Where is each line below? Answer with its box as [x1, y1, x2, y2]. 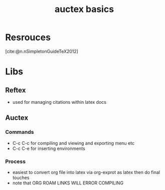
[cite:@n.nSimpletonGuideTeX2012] [5, 48, 79, 54]
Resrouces [5, 32, 51, 43]
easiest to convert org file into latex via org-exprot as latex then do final [12, 169, 160, 175]
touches [12, 174, 30, 180]
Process [5, 158, 26, 165]
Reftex [5, 86, 26, 94]
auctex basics [54, 4, 114, 15]
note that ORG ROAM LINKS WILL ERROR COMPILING [12, 179, 124, 186]
